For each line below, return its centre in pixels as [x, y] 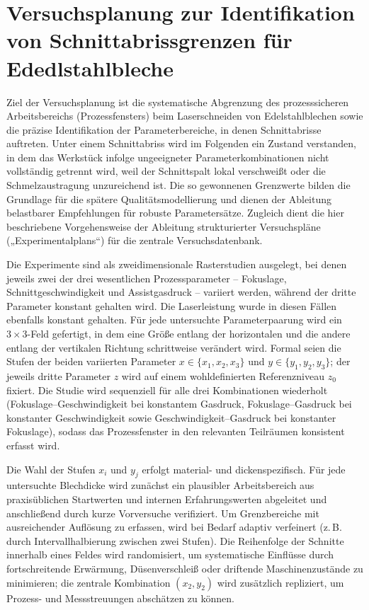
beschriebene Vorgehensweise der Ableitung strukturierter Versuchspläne [164, 226]
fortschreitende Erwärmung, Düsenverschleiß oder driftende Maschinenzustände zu [185, 568]
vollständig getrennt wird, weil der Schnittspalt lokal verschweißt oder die [166, 171]
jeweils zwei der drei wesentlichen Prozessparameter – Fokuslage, [147, 278]
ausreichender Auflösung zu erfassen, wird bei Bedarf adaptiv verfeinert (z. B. [174, 527]
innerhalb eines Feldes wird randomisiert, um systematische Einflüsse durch [170, 554]
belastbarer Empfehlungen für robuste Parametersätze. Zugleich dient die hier [175, 213]
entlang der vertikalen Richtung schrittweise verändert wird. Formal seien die [174, 347]
